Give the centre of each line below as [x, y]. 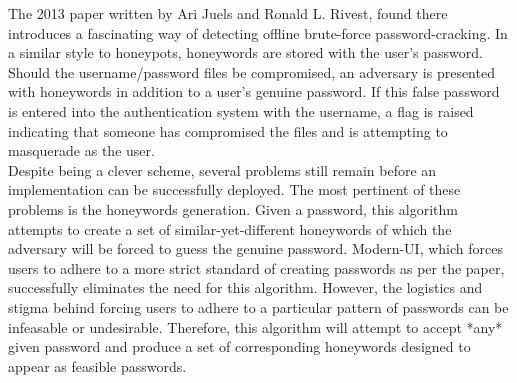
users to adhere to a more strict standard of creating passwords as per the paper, [256, 267]
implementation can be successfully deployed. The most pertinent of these [234, 189]
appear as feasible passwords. [97, 365]
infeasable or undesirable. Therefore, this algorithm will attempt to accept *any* [255, 326]
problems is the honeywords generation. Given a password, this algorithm [233, 208]
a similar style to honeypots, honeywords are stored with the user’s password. [245, 52]
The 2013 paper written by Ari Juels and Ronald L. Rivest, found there [228, 13]
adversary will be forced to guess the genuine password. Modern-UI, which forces [255, 248]
